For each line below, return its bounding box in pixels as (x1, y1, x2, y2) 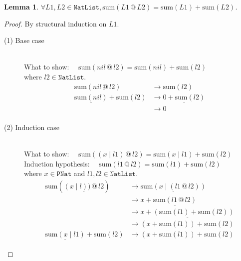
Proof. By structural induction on (4, 18, 107, 28)
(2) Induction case (4, 121, 59, 132)
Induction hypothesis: (24, 158, 90, 168)
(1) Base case (4, 35, 44, 45)
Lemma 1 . (4, 1, 39, 11)
